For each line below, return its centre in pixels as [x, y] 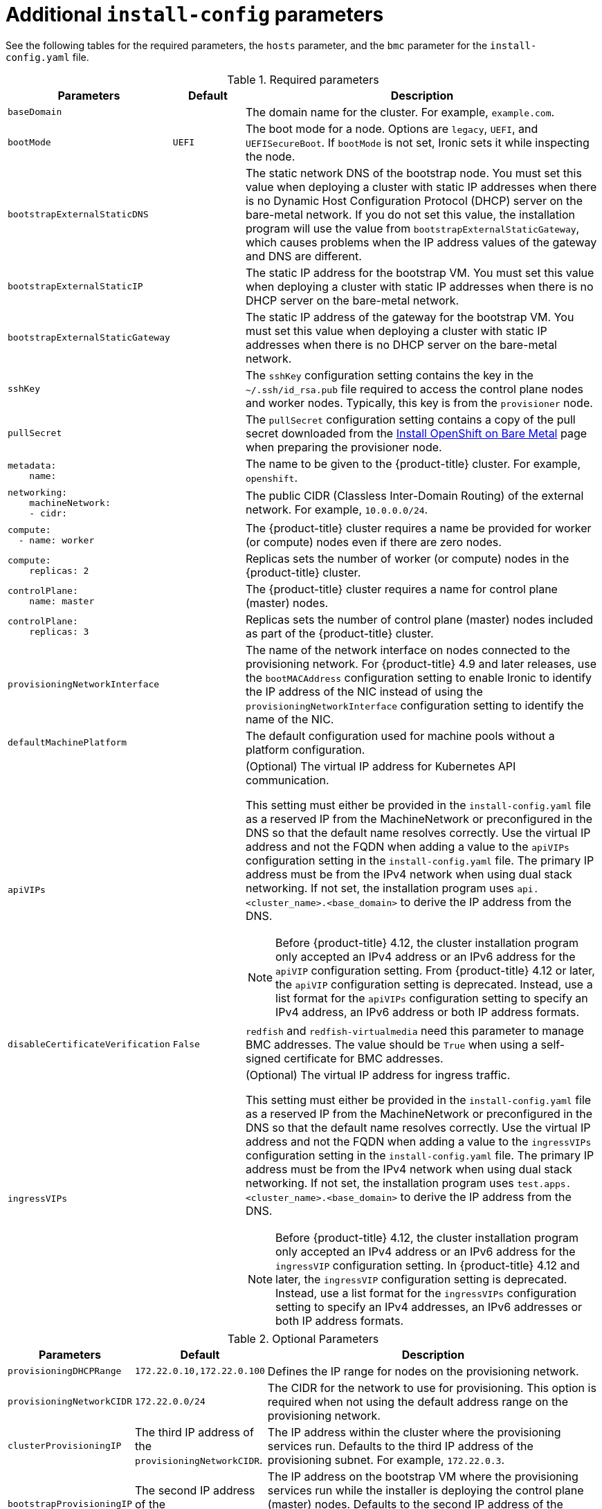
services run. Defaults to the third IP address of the [400, 1446]
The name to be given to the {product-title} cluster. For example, [413, 463]
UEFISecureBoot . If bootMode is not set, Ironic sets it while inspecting [417, 142]
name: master [62, 601]
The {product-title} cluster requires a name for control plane [401, 589]
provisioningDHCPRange [65, 1371]
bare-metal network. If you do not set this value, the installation [410, 214]
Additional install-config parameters [195, 15]
